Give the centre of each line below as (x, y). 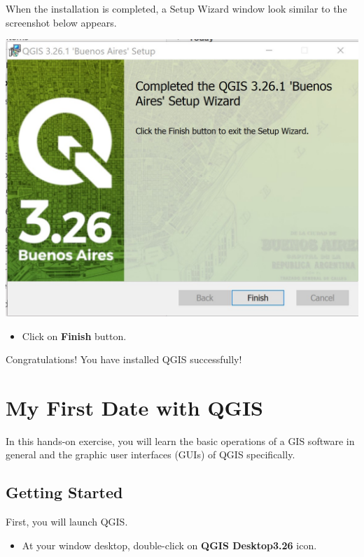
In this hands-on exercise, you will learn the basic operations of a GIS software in (180, 440)
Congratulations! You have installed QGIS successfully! (124, 359)
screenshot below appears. (61, 22)
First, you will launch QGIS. (67, 522)
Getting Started (64, 492)
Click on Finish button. (74, 336)
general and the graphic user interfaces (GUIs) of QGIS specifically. (150, 454)
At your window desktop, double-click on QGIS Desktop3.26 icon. (169, 545)
